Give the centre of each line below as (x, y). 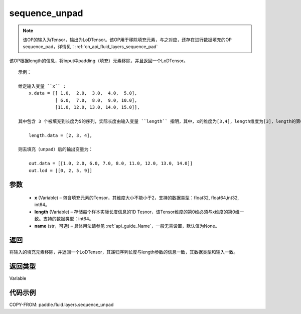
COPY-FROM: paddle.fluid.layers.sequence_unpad (61, 305)
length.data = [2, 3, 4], (60, 135)
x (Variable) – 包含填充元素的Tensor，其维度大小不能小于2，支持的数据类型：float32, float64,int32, (137, 198)
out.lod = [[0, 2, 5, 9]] (60, 170)
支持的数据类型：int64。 (68, 219)
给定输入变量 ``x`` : (42, 86)
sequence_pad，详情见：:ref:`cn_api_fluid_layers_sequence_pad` (90, 47)
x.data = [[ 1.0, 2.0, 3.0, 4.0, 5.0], (83, 93)
